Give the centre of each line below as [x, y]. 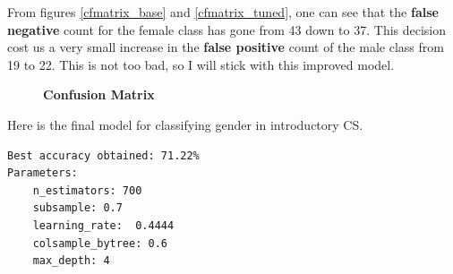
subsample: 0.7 [77, 208]
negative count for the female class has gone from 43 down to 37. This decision [227, 29]
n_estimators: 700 [87, 190]
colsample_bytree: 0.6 [100, 243]
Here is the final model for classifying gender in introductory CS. [185, 124]
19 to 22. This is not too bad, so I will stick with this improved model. [201, 64]
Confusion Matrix [99, 94]
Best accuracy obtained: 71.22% [103, 155]
